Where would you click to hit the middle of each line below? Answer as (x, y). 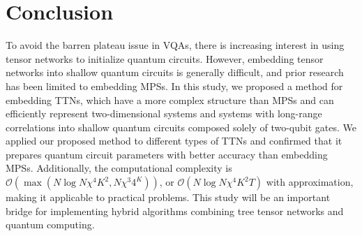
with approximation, (310, 182)
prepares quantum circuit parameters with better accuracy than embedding (167, 154)
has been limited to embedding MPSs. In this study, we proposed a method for (174, 86)
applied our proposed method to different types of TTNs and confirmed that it (174, 141)
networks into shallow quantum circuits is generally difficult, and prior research (175, 72)
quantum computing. (50, 224)
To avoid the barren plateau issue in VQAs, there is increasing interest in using (175, 45)
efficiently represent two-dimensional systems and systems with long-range (164, 113)
